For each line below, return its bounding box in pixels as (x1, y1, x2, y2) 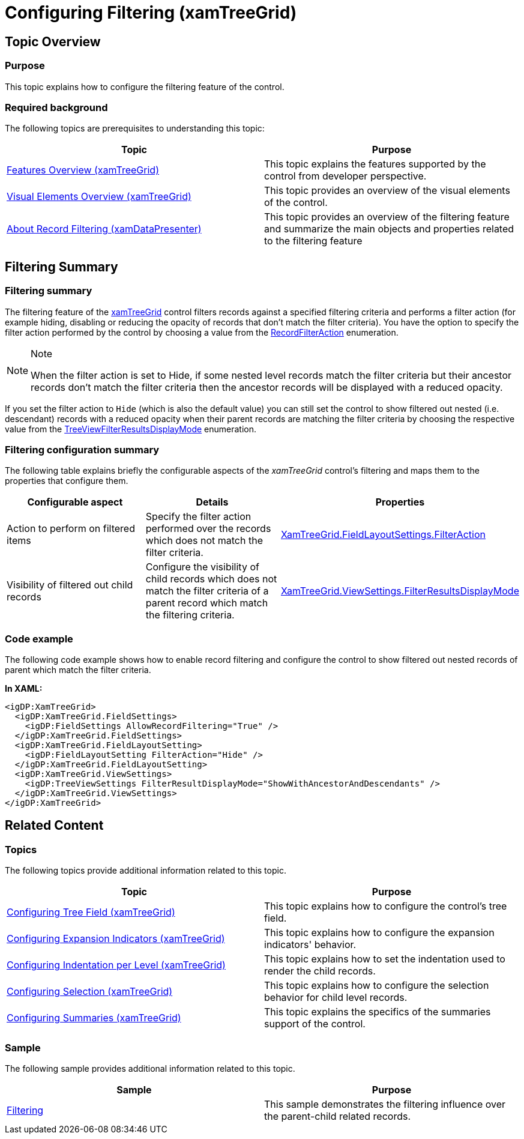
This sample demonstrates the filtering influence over (264, 1098, 506, 1110)
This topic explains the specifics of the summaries (264, 1006, 491, 1018)
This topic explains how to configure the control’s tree (264, 900, 507, 913)
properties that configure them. (5, 476, 128, 486)
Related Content (5, 818, 104, 833)
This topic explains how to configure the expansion (264, 926, 495, 939)
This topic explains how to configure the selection (264, 979, 489, 992)
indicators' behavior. (264, 938, 357, 951)
